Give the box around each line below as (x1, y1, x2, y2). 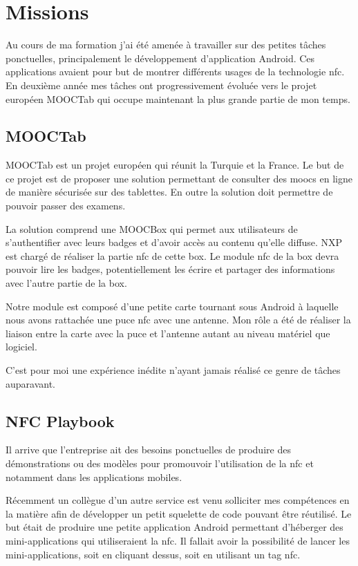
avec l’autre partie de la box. (6, 276, 127, 290)
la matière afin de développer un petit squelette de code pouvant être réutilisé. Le (6, 506, 352, 520)
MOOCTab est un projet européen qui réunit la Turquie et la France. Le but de (6, 158, 344, 172)
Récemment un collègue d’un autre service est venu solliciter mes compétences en (6, 493, 350, 507)
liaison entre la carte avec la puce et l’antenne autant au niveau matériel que (6, 326, 330, 340)
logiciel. (6, 339, 37, 354)
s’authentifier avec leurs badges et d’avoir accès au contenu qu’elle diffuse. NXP (6, 235, 343, 249)
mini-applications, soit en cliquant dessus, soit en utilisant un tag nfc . (6, 547, 301, 561)
